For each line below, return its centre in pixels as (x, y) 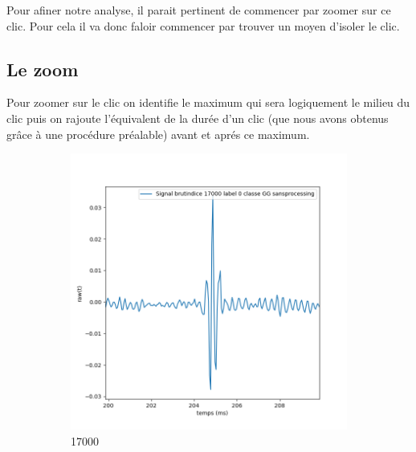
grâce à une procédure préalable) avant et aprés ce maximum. (158, 134)
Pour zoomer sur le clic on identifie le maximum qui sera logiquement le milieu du (208, 102)
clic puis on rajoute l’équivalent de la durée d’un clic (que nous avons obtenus (198, 118)
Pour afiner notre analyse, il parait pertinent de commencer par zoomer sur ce (199, 10)
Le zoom (43, 69)
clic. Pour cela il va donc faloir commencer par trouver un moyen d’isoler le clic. (203, 25)
